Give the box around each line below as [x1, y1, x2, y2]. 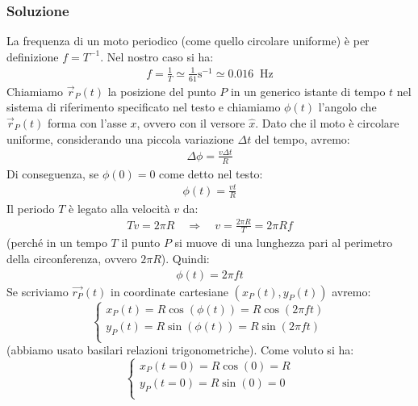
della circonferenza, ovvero [6, 250, 137, 267]
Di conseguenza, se [6, 165, 99, 182]
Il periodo [6, 199, 55, 216]
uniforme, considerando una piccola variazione [6, 130, 234, 147]
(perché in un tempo [6, 234, 107, 251]
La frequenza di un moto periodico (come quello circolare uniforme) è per [6, 32, 370, 49]
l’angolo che [318, 98, 377, 115]
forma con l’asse [48, 114, 127, 131]
